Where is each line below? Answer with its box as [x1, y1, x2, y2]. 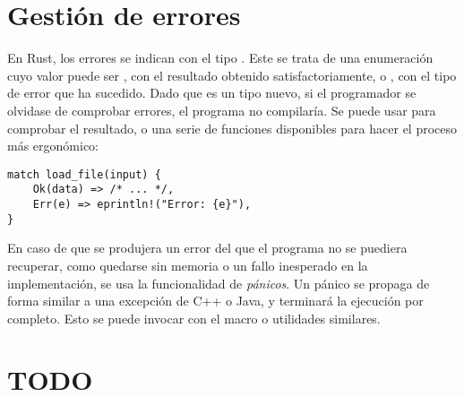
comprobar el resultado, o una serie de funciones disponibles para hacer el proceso [7, 118, 458, 137]
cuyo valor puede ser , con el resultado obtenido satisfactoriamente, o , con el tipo [7, 65, 457, 84]
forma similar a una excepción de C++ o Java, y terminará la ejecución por [7, 291, 424, 310]
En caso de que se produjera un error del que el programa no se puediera [7, 238, 408, 257]
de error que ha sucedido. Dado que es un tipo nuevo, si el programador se [7, 83, 417, 102]
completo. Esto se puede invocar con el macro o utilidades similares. [7, 308, 381, 327]
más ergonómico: [7, 136, 99, 155]
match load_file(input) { [7, 168, 161, 181]
